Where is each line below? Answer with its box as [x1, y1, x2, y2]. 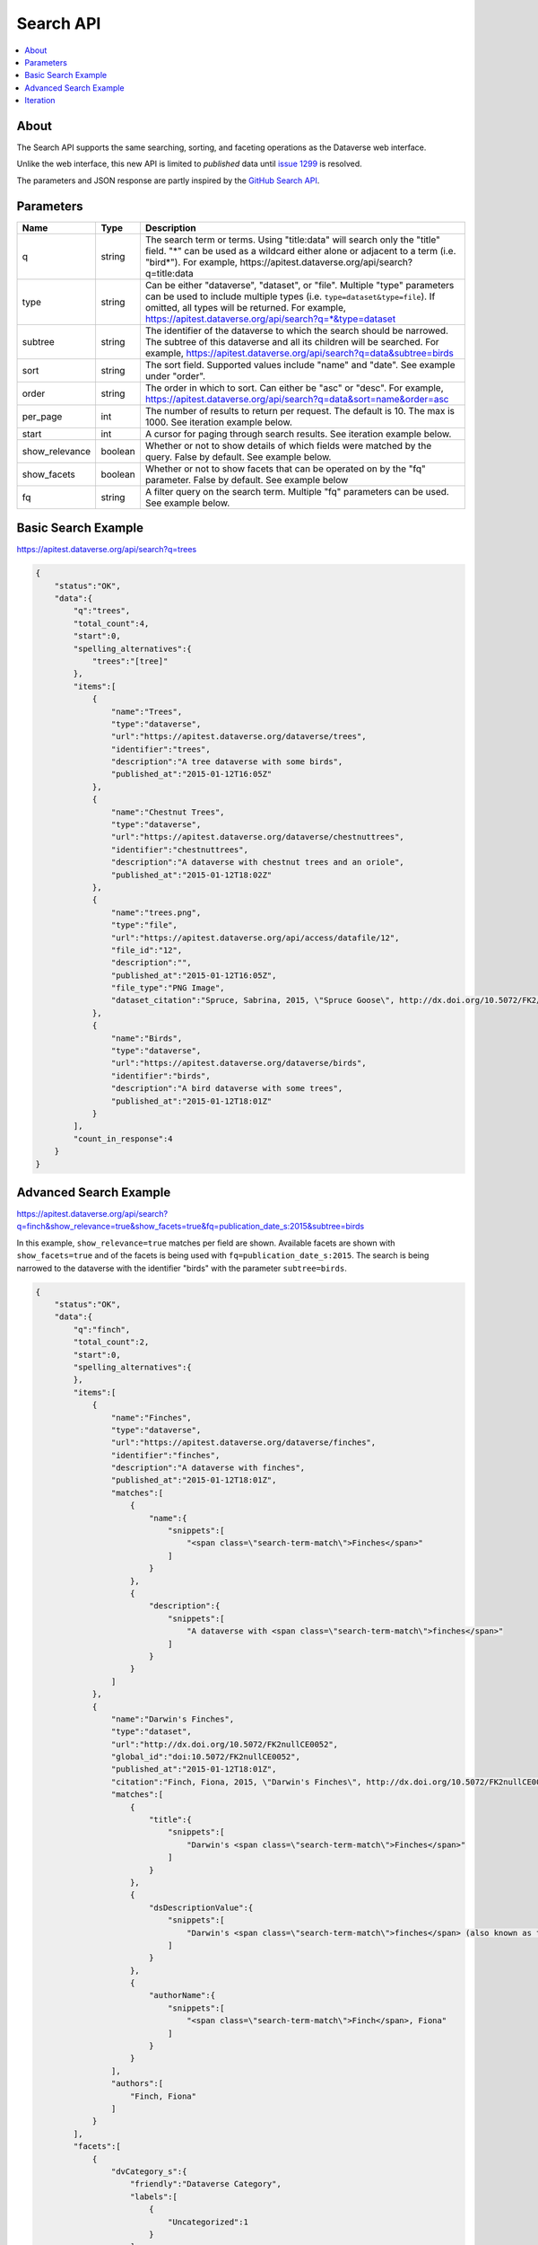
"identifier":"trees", [110, 744, 211, 754]
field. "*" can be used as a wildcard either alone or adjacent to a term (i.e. [144, 244, 456, 257]
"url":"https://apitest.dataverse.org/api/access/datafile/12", [110, 932, 400, 943]
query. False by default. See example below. [144, 450, 332, 462]
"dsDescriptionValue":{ [148, 1902, 254, 1913]
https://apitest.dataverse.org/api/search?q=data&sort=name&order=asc [144, 392, 449, 405]
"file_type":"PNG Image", [110, 983, 225, 993]
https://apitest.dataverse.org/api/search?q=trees [16, 544, 197, 555]
